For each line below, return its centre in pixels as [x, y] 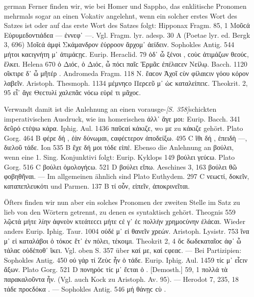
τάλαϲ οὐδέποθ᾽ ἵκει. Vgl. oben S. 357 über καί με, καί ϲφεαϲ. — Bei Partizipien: [123, 250]
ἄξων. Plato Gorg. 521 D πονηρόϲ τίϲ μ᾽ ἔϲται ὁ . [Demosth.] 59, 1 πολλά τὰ [116, 269]
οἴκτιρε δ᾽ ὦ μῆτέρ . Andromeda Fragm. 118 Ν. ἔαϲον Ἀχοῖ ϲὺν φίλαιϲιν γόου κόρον [127, 73]
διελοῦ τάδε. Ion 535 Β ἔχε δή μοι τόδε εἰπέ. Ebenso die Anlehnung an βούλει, [119, 147]
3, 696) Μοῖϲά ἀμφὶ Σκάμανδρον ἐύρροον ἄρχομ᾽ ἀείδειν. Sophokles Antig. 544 [119, 44]
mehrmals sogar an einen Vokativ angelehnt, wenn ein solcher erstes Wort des [121, 15]
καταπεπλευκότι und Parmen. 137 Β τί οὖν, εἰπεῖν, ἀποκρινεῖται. [97, 186]
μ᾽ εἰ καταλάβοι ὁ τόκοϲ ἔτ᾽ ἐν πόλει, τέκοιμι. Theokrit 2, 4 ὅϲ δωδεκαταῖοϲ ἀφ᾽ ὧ [123, 240]
